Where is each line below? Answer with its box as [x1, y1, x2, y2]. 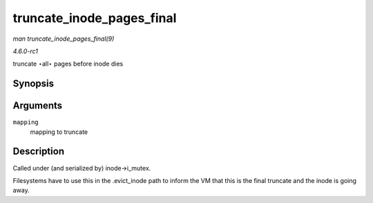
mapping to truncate [30, 128, 88, 136]
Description [12, 146, 65, 157]
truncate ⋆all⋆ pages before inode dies [12, 59, 124, 68]
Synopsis [12, 78, 55, 90]
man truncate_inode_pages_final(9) [12, 35, 115, 43]
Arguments [12, 100, 63, 112]
